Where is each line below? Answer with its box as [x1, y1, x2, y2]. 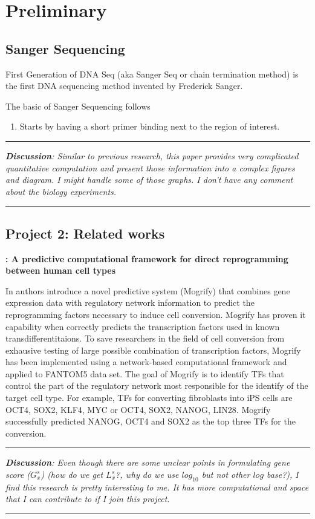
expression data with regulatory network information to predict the [5, 296, 255, 309]
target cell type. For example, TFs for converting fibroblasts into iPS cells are [5, 391, 293, 404]
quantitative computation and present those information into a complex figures [5, 161, 295, 174]
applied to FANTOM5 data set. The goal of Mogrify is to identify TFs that [5, 367, 284, 380]
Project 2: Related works [5, 223, 165, 242]
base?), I [267, 468, 299, 481]
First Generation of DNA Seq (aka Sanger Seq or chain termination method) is [5, 67, 299, 80]
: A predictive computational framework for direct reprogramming [5, 252, 288, 265]
